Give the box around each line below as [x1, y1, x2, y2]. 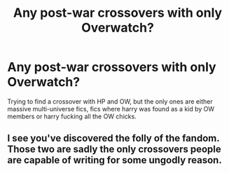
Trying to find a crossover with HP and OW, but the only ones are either [7, 97, 213, 106]
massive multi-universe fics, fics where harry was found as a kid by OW [7, 104, 215, 113]
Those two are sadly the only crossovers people [7, 144, 222, 155]
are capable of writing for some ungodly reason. [7, 154, 222, 166]
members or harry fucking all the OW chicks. [7, 112, 137, 120]
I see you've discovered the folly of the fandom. [7, 132, 220, 144]
